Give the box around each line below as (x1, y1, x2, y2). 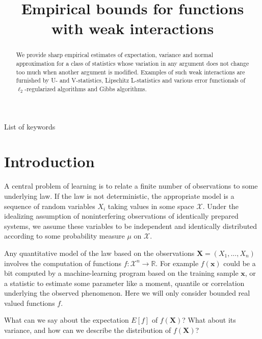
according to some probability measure (4, 230, 125, 241)
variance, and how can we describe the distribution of (4, 325, 171, 335)
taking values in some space (108, 200, 194, 211)
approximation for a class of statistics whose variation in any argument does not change (16, 59, 249, 68)
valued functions (4, 297, 55, 308)
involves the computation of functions (4, 257, 122, 268)
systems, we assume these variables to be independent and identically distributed (4, 220, 257, 231)
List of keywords (4, 121, 56, 132)
